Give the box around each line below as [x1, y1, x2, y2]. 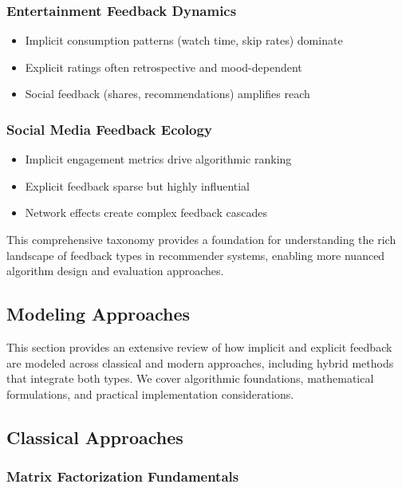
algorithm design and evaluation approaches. [6, 262, 224, 279]
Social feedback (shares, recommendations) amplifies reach [25, 85, 310, 102]
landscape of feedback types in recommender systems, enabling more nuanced [6, 246, 385, 263]
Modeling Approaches [6, 301, 191, 326]
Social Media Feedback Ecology [6, 119, 212, 139]
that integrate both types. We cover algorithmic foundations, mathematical [6, 370, 374, 387]
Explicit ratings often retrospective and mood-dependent [25, 58, 302, 75]
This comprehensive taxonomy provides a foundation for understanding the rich [6, 231, 396, 247]
